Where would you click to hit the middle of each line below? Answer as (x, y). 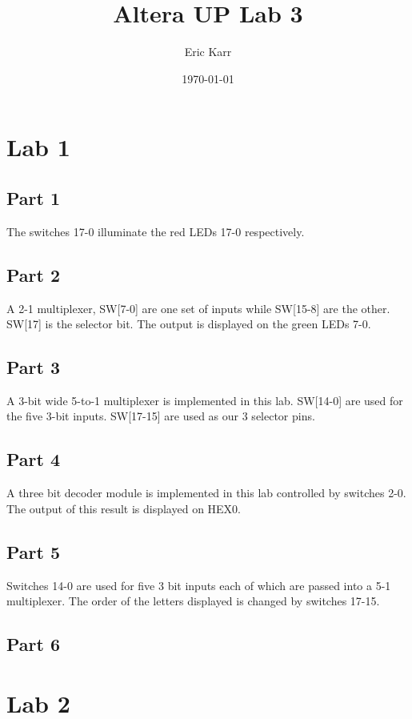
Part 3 (34, 367)
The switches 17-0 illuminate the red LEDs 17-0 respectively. (156, 231)
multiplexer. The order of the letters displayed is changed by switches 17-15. (193, 601)
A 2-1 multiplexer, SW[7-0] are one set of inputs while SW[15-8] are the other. (198, 308)
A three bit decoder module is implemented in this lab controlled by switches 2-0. (206, 493)
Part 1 (34, 197)
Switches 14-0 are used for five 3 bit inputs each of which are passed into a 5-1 (199, 585)
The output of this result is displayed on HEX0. (124, 508)
